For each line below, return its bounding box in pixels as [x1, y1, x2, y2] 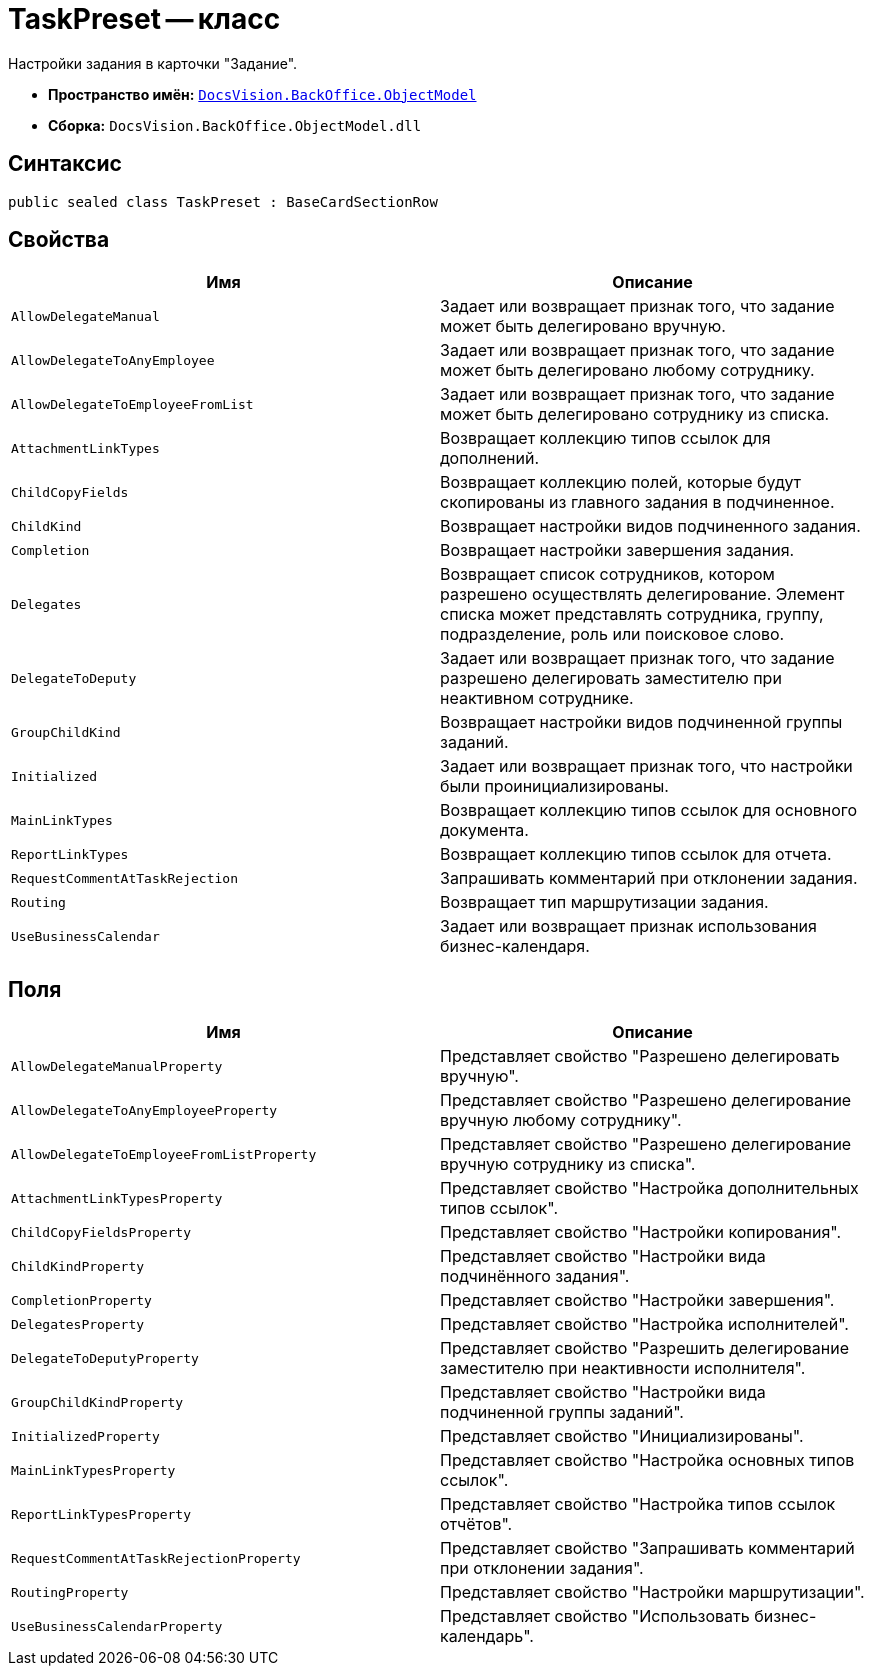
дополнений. [440, 448, 540, 469]
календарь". [440, 1626, 534, 1647]
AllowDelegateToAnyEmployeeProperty [11, 1102, 278, 1118]
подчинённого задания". [440, 1266, 630, 1287]
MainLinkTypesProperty [11, 1462, 176, 1478]
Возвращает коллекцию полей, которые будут [440, 472, 802, 493]
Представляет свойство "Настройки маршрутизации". [440, 1582, 865, 1603]
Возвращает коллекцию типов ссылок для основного [440, 800, 858, 821]
